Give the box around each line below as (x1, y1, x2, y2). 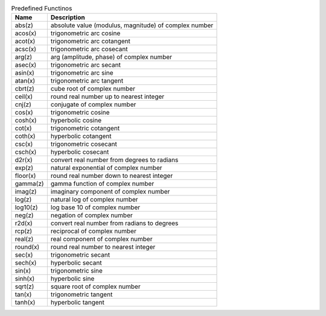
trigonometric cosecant (50, 140, 118, 148)
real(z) (14, 235, 34, 244)
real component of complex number (50, 235, 153, 244)
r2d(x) (14, 219, 33, 227)
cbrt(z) (14, 84, 34, 93)
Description (50, 13, 85, 22)
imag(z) (14, 188, 37, 196)
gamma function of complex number (50, 180, 155, 188)
